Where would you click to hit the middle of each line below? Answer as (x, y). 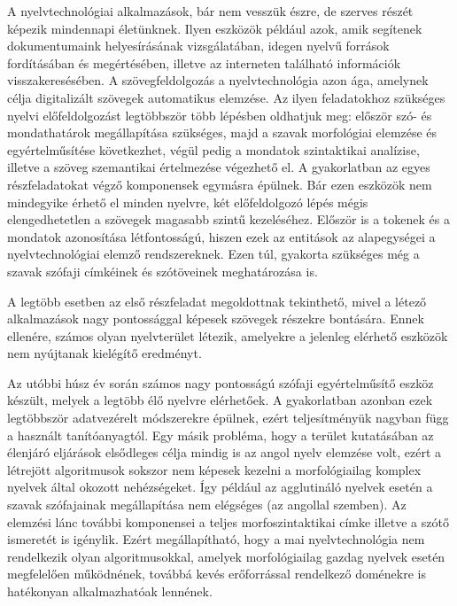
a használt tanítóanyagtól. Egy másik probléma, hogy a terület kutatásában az (221, 435)
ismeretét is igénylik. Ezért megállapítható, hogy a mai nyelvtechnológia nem (216, 539)
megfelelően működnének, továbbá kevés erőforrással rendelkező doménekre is (217, 574)
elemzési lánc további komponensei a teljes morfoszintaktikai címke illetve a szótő (228, 521)
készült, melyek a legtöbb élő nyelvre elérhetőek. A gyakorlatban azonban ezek (220, 400)
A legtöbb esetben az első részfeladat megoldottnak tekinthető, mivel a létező (217, 301)
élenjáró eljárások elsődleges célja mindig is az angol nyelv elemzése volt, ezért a (225, 452)
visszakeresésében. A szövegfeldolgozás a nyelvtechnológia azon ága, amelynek (218, 80)
